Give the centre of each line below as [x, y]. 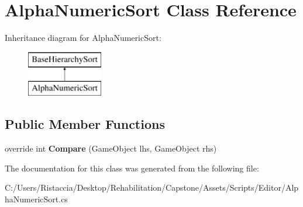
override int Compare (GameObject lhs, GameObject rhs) [111, 148]
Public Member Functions [85, 124]
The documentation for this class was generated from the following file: [132, 168]
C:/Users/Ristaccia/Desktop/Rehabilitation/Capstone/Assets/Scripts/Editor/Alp [152, 187]
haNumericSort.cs [36, 199]
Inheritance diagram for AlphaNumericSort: [83, 38]
